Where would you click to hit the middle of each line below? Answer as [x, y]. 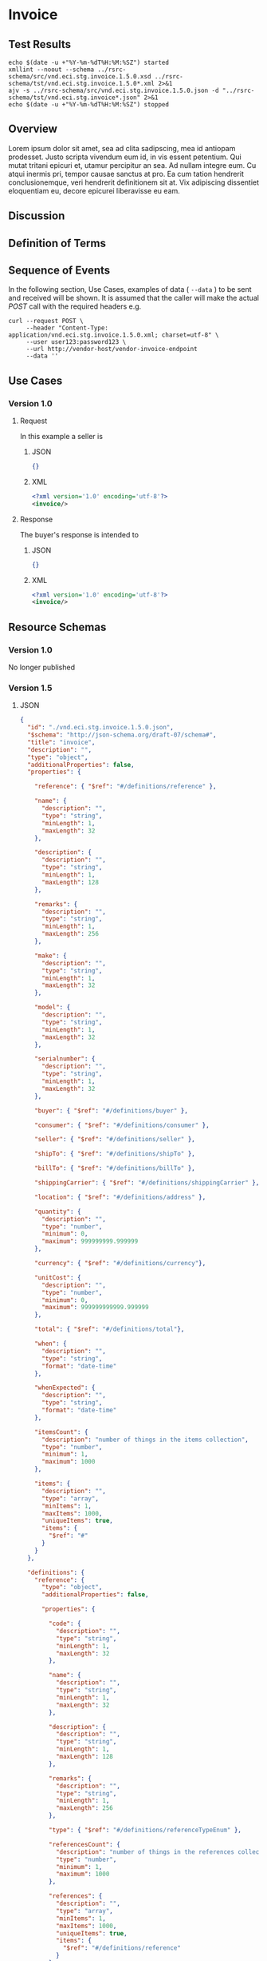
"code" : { [65, 1624]
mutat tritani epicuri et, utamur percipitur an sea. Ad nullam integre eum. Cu [132, 165]
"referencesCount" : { [85, 1844]
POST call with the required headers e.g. [75, 306]
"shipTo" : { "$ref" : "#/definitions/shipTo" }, [115, 1154]
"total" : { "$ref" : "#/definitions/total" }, [110, 1329]
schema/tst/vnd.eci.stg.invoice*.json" [75, 98]
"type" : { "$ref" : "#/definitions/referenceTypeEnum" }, [145, 1830]
